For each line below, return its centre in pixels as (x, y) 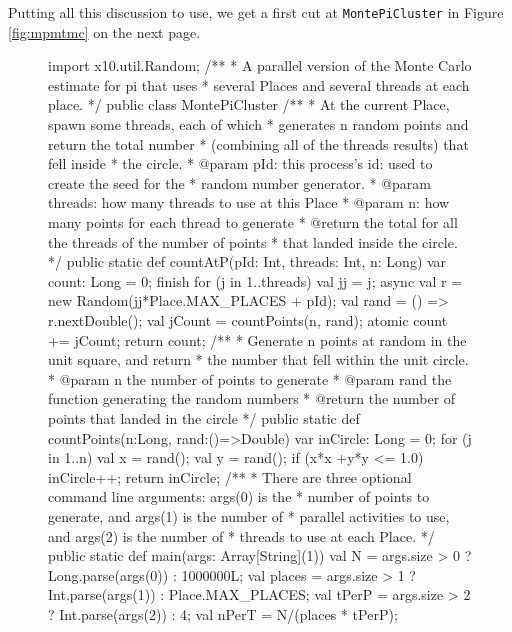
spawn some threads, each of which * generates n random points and (258, 124)
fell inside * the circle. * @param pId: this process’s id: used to (240, 163)
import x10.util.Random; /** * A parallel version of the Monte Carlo (260, 65)
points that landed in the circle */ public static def (204, 417)
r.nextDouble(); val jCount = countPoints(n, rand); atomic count (248, 319)
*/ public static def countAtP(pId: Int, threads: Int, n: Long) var (247, 261)
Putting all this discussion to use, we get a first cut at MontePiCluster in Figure (256, 12)
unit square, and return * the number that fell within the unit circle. (258, 359)
